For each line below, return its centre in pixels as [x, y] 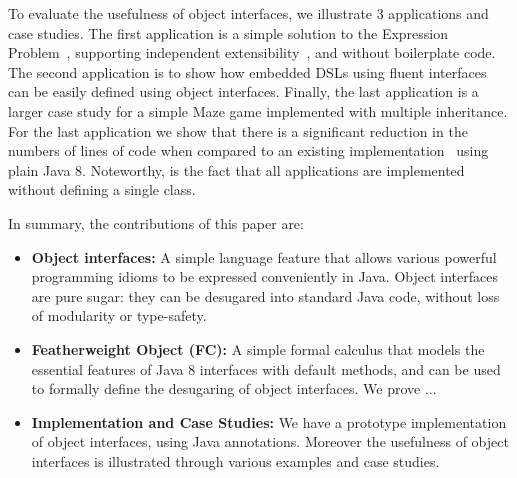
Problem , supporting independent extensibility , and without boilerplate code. [252, 52]
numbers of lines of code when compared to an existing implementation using [248, 150]
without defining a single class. [102, 189]
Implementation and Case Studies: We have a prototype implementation [269, 421]
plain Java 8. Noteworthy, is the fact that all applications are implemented [236, 169]
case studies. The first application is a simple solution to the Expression [228, 32]
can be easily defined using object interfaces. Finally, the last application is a [243, 91]
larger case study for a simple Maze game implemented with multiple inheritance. [258, 110]
